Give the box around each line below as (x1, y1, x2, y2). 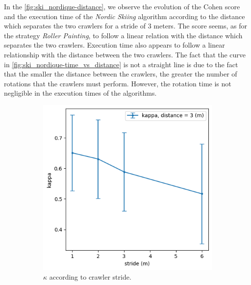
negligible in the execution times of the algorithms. (4, 88, 157, 98)
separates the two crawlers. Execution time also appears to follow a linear (4, 40, 225, 50)
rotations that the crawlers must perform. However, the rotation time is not (4, 78, 231, 88)
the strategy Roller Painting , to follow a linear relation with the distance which (4, 30, 243, 40)
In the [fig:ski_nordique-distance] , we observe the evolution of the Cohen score (4, 1, 240, 11)
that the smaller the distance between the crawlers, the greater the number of (4, 69, 237, 79)
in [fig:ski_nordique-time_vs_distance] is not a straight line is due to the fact (4, 59, 238, 69)
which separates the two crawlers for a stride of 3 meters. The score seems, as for (4, 21, 247, 31)
